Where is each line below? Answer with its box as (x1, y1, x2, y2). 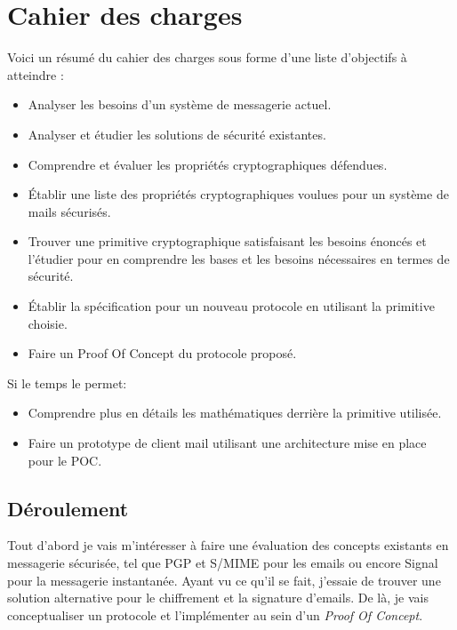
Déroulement (7, 494, 129, 522)
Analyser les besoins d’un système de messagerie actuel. (28, 95, 332, 114)
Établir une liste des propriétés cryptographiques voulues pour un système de (28, 185, 449, 203)
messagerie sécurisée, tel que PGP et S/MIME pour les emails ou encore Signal (7, 554, 438, 572)
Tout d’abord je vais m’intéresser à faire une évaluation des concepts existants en (7, 536, 449, 554)
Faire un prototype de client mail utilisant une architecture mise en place (28, 434, 427, 452)
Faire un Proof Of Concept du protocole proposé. (28, 344, 297, 363)
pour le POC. (28, 451, 102, 469)
